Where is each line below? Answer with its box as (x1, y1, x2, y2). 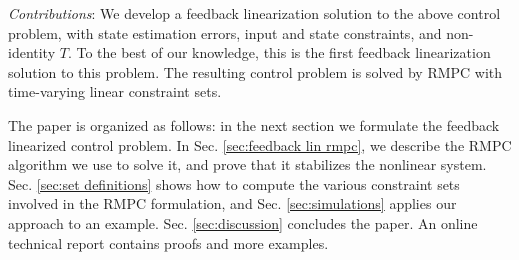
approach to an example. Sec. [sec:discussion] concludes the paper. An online (8, 212, 478, 233)
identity (8, 42, 56, 63)
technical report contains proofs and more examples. (8, 232, 329, 253)
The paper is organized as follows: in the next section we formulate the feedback (8, 114, 500, 135)
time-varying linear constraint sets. (8, 81, 222, 102)
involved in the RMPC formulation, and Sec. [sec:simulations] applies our (8, 193, 457, 214)
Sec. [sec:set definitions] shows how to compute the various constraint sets (8, 173, 460, 194)
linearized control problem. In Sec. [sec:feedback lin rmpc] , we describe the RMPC (8, 134, 512, 155)
